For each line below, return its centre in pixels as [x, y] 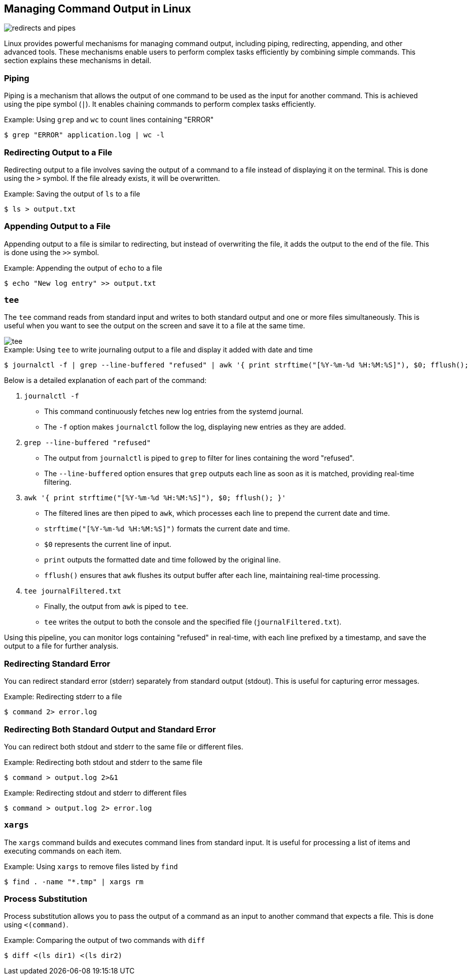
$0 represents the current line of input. [108, 544]
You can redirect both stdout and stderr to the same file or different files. [124, 746]
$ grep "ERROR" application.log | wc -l [84, 135]
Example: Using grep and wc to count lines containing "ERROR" [109, 120]
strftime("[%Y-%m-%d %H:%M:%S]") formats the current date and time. [167, 529]
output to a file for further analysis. [61, 646]
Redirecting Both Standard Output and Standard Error [110, 729]
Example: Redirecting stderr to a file [63, 697]
